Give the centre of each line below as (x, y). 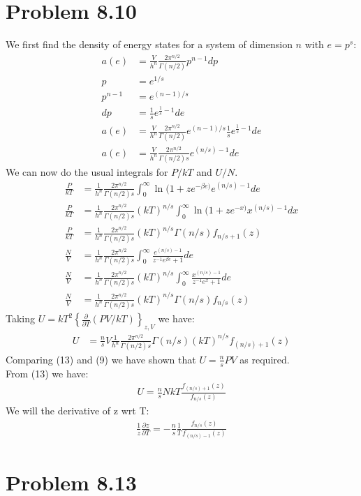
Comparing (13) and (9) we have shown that (101, 359)
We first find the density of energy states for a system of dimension (149, 44)
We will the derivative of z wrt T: (78, 411)
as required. (265, 359)
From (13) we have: (47, 373)
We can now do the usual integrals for (87, 171)
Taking (21, 318)
